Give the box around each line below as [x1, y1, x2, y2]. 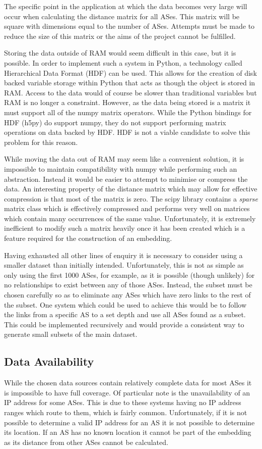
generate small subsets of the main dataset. [4, 329, 138, 339]
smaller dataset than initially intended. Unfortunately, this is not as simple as [4, 260, 244, 270]
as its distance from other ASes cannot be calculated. [4, 436, 168, 447]
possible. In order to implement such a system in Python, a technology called [4, 57, 242, 68]
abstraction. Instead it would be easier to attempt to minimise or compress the [4, 173, 248, 184]
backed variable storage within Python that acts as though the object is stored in [4, 77, 255, 88]
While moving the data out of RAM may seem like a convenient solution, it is [4, 154, 244, 164]
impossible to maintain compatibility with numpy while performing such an [4, 163, 237, 174]
